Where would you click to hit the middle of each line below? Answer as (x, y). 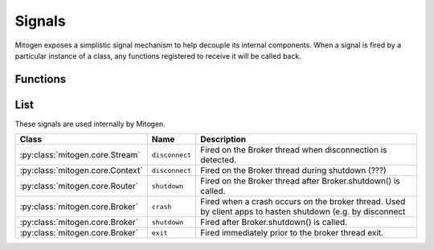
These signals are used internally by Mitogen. (90, 124)
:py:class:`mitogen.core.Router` (79, 186)
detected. (219, 160)
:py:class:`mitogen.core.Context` (81, 170)
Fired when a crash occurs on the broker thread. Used (303, 202)
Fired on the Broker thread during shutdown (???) (293, 170)
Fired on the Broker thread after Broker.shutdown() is (301, 181)
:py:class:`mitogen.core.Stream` (80, 155)
